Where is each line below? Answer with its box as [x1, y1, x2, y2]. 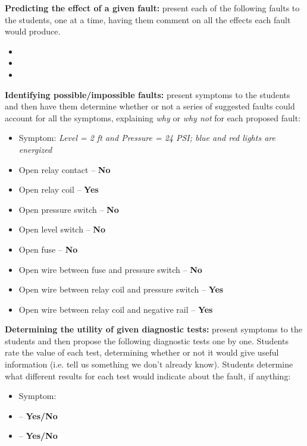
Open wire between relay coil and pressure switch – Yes [18, 283, 224, 296]
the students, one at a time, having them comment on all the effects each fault [5, 13, 291, 26]
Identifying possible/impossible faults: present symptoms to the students [5, 88, 290, 100]
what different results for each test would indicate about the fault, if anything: [5, 369, 291, 382]
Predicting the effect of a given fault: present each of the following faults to [5, 2, 300, 14]
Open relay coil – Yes [18, 183, 99, 196]
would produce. [5, 25, 61, 37]
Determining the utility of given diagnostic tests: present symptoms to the [5, 323, 302, 335]
